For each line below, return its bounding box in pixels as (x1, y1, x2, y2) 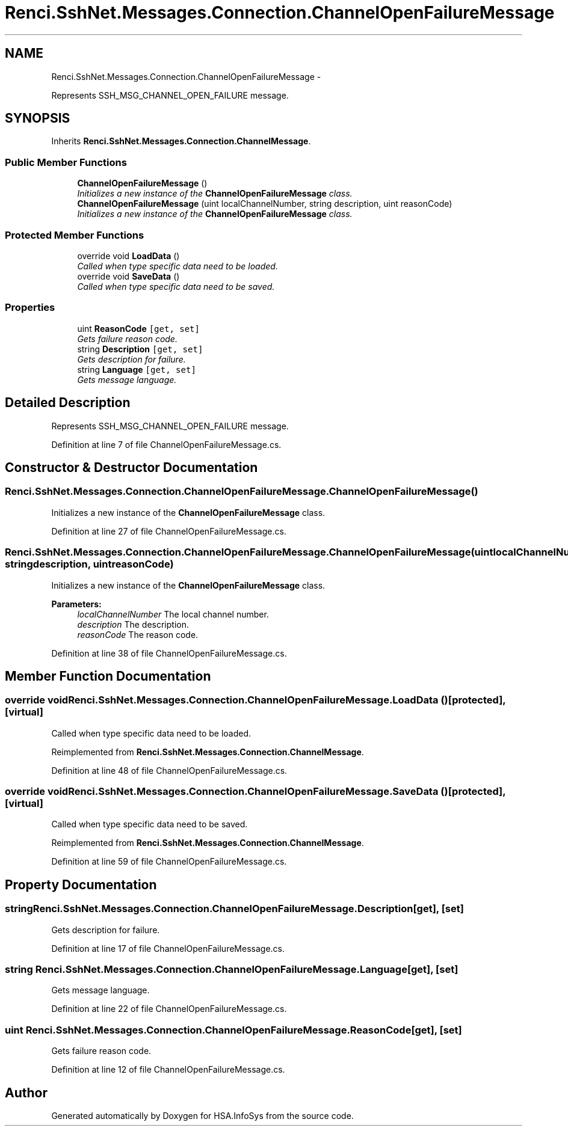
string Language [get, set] (77, 364, 196, 375)
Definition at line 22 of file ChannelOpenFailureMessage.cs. (51, 1004, 287, 1014)
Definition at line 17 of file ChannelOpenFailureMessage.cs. (51, 943, 285, 954)
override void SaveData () (77, 271, 180, 281)
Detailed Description (5, 395, 131, 411)
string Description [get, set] (77, 343, 203, 354)
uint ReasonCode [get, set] (77, 323, 200, 334)
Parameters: (51, 598, 102, 609)
